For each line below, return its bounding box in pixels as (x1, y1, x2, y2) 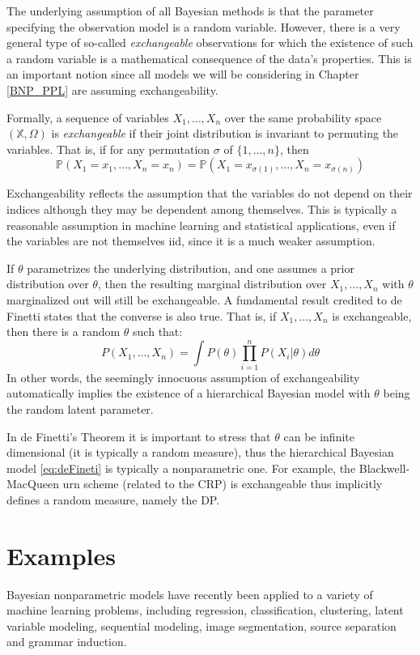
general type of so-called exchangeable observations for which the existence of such (6, 34, 414, 51)
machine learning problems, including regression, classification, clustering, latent (6, 602, 404, 619)
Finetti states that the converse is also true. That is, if (6, 307, 277, 324)
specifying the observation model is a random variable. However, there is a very (6, 18, 401, 35)
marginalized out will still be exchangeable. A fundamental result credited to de (6, 291, 402, 308)
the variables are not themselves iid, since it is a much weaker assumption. (6, 232, 375, 249)
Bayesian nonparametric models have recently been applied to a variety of (6, 585, 373, 602)
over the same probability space (224, 108, 382, 125)
